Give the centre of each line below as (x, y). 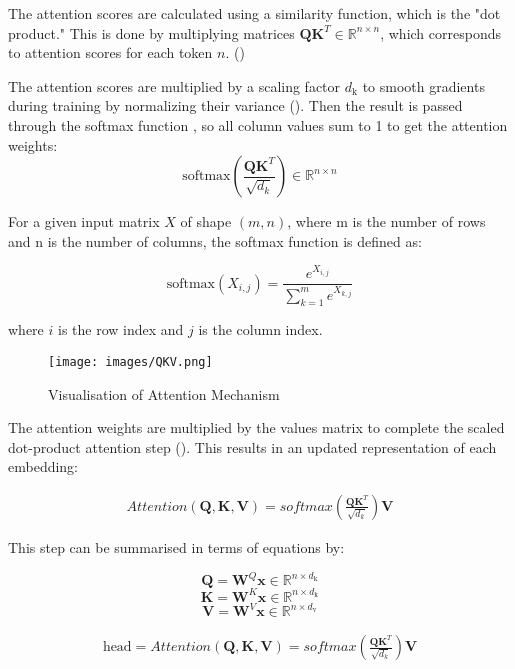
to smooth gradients (423, 85)
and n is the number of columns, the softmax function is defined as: (215, 240)
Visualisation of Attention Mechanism (164, 393)
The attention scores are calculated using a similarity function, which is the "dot (254, 13)
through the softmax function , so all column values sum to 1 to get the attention (258, 124)
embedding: (43, 466)
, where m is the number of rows (386, 221)
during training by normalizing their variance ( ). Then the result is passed (235, 105)
